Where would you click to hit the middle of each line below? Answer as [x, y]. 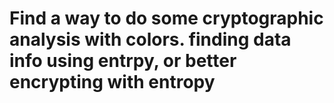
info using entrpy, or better [123, 61]
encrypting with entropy [112, 82]
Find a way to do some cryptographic [166, 18]
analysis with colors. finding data [150, 39]
